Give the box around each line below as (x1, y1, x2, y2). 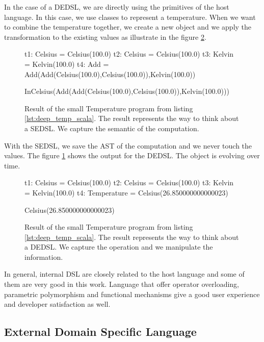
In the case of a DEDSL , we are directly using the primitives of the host (4, 2, 229, 12)
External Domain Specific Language (4, 324, 197, 339)
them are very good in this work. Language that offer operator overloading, (4, 279, 240, 289)
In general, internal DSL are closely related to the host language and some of (4, 268, 245, 279)
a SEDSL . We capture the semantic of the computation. (24, 123, 199, 133)
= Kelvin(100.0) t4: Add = (24, 58, 109, 69)
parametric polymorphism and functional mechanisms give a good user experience (4, 288, 260, 299)
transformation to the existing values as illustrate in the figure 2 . (4, 31, 206, 42)
